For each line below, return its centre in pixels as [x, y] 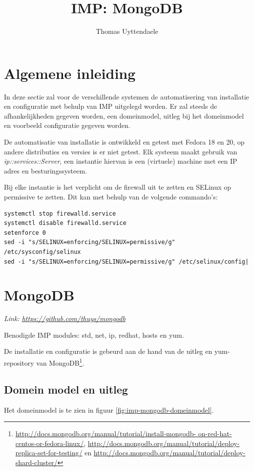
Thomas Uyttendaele [127, 31]
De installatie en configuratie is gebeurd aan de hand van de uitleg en [108, 351]
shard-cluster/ [36, 462]
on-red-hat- [215, 434]
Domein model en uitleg [66, 389]
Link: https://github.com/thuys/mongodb [65, 318]
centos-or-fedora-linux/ [50, 443]
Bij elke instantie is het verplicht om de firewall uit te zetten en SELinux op [118, 187]
